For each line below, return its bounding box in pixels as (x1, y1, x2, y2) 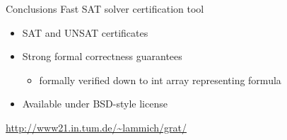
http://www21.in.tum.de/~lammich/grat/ (6, 119, 187, 134)
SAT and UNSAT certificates (22, 25, 148, 40)
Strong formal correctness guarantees (22, 49, 182, 64)
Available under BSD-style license (22, 96, 168, 111)
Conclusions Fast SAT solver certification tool (6, 1, 204, 16)
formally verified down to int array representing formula (39, 72, 281, 87)
